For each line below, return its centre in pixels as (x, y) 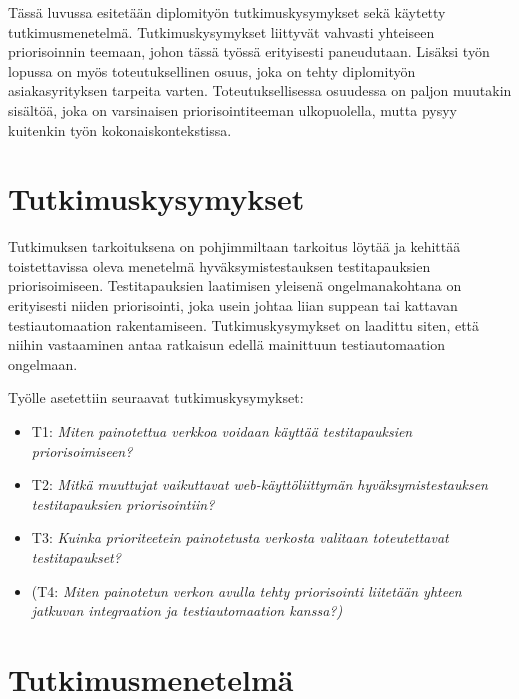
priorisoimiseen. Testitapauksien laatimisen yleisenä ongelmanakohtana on (235, 285)
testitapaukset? (76, 557)
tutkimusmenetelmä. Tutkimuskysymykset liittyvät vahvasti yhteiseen (221, 31)
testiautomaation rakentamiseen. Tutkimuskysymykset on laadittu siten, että (244, 324)
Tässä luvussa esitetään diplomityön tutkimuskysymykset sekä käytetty (227, 12)
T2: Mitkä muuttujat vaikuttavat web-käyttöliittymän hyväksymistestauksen (259, 484)
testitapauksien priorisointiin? (123, 503)
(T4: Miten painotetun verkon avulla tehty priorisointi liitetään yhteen (246, 590)
